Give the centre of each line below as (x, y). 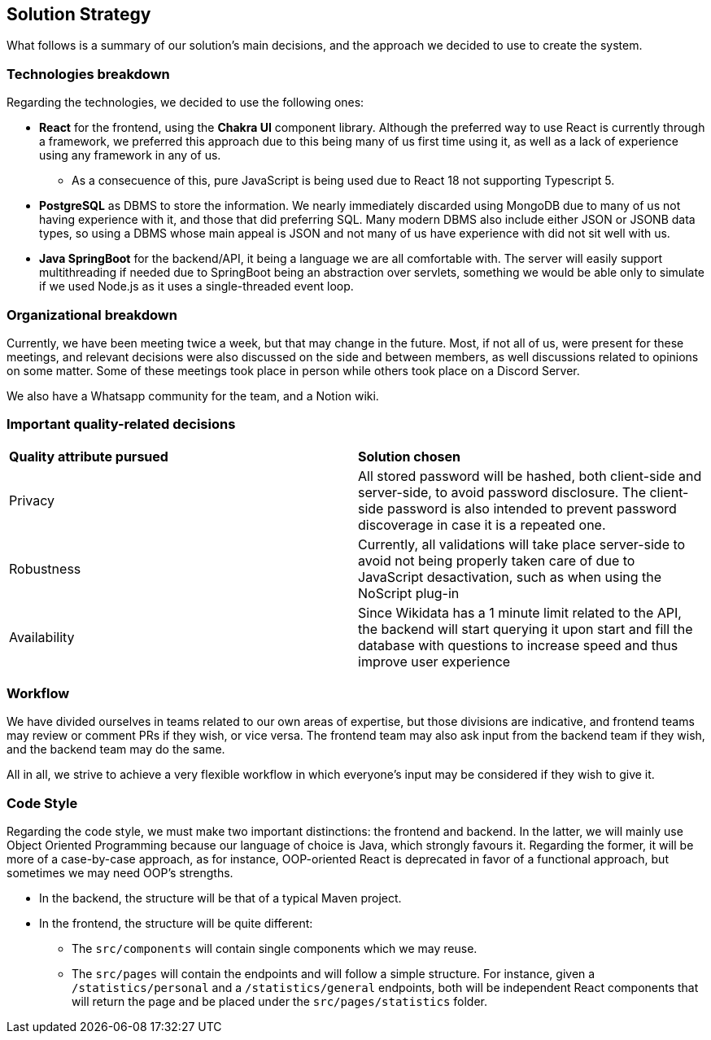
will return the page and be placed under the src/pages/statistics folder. (280, 1002)
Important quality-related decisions (121, 424)
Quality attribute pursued (89, 456)
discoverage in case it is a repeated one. (482, 524)
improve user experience (434, 661)
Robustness (45, 568)
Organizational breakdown (92, 315)
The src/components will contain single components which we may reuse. (275, 949)
